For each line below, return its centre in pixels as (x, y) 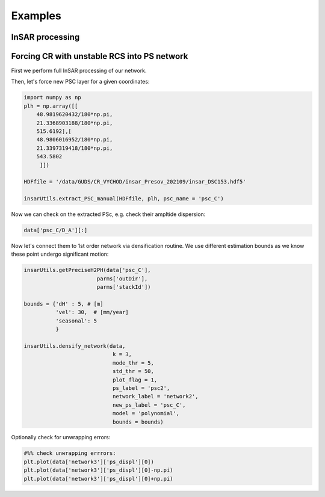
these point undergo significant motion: (60, 254)
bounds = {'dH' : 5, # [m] (63, 304)
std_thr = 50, (133, 371)
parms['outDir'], (122, 279)
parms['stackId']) (124, 287)
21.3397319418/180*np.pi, (75, 148)
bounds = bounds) (138, 422)
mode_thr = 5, (133, 363)
